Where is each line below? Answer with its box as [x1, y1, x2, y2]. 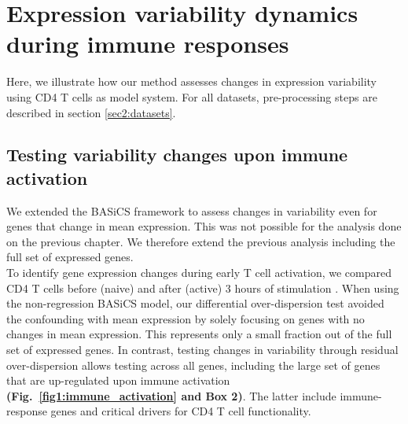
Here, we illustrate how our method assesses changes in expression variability [6, 73, 377, 90]
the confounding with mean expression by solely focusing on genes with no [6, 310, 365, 326]
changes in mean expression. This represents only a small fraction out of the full [6, 326, 392, 342]
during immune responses [6, 28, 289, 60]
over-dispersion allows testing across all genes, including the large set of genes [6, 356, 380, 373]
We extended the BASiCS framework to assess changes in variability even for [6, 202, 377, 219]
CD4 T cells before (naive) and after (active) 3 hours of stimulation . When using [6, 279, 399, 296]
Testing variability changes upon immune [6, 142, 348, 167]
